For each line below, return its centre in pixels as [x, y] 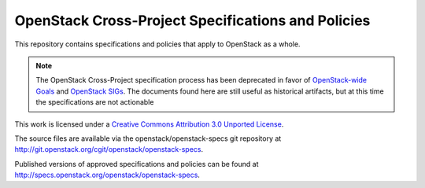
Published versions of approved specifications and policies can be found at [137, 164]
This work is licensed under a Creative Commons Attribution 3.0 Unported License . [149, 124]
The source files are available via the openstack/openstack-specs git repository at [148, 138]
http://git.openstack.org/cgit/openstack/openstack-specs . [109, 149]
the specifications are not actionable [95, 102]
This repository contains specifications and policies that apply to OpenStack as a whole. [157, 44]
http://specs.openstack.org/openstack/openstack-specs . [107, 175]
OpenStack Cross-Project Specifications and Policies [192, 20]
